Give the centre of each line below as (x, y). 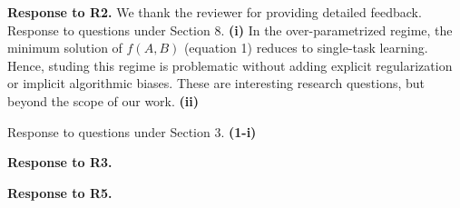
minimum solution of (65, 48)
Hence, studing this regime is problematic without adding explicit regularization (230, 65)
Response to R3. (60, 162)
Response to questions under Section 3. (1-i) (132, 131)
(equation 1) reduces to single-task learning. (306, 48)
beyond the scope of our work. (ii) (103, 100)
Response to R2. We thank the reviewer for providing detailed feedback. (215, 12)
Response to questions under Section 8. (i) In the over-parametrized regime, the (230, 30)
